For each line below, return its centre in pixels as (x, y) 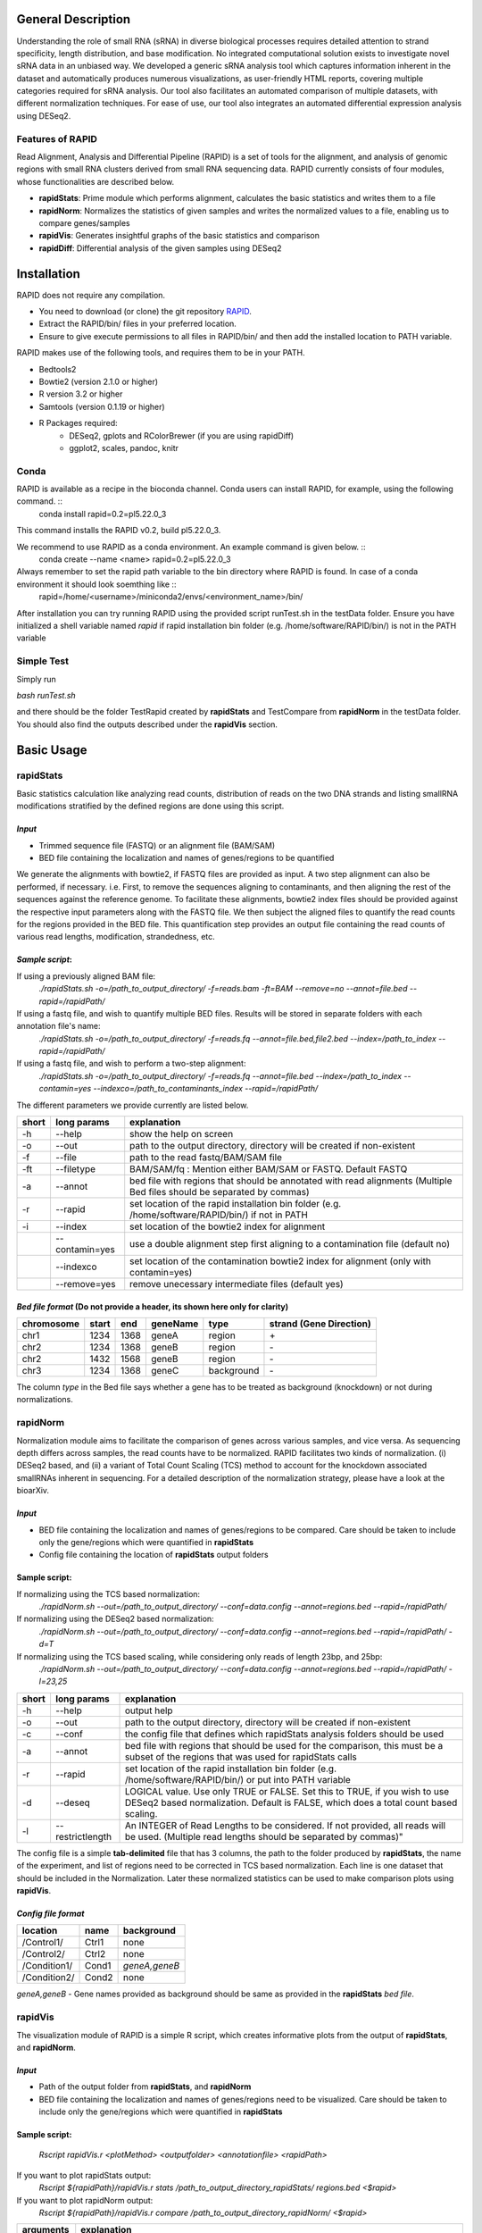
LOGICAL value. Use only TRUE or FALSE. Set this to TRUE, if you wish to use (287, 1791)
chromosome (51, 1324)
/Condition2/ (48, 1978)
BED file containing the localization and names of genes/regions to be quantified (187, 858)
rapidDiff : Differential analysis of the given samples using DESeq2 (160, 248)
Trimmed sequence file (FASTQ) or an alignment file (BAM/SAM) (157, 845)
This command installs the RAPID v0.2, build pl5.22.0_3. (119, 531)
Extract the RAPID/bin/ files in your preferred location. (137, 324)
